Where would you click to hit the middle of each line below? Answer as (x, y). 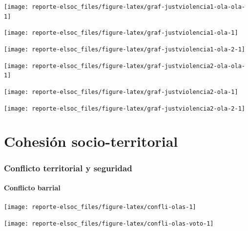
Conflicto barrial (32, 188)
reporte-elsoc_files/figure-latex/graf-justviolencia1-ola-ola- (138, 7)
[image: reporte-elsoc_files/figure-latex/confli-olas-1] (100, 207)
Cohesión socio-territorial (91, 141)
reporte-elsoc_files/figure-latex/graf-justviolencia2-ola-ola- (138, 66)
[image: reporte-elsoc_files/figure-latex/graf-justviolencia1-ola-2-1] (124, 49)
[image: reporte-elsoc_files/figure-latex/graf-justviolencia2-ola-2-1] (124, 108)
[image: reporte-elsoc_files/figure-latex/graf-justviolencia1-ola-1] (121, 33)
